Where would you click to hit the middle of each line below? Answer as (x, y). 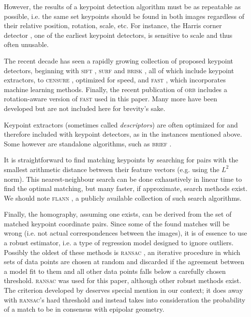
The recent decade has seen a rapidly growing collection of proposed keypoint (119, 60)
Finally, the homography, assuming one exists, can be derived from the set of (118, 214)
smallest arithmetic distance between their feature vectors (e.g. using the (112, 169)
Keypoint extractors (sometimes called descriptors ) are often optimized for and (121, 124)
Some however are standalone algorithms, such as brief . (88, 143)
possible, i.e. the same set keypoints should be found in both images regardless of (124, 16)
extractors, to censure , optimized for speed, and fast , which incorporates (115, 80)
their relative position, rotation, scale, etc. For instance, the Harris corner (113, 25)
